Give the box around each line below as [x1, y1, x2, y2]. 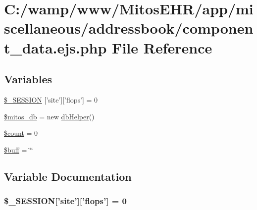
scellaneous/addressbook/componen [4, 18, 254, 38]
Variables [4, 71, 52, 87]
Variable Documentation [4, 168, 132, 184]
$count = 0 [4, 128, 38, 138]
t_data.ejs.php [4, 37, 107, 57]
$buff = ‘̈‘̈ [4, 144, 33, 155]
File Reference [112, 37, 212, 57]
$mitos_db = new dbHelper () [4, 111, 95, 121]
